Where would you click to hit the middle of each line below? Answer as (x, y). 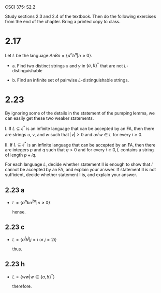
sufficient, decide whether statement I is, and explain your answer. (71, 175)
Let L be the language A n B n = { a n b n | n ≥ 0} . (49, 55)
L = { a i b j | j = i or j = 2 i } (34, 239)
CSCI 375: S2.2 (20, 7)
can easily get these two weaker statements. (50, 118)
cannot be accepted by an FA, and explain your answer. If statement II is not (80, 170)
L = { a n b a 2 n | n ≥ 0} (31, 202)
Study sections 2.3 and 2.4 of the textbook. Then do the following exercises (80, 16)
